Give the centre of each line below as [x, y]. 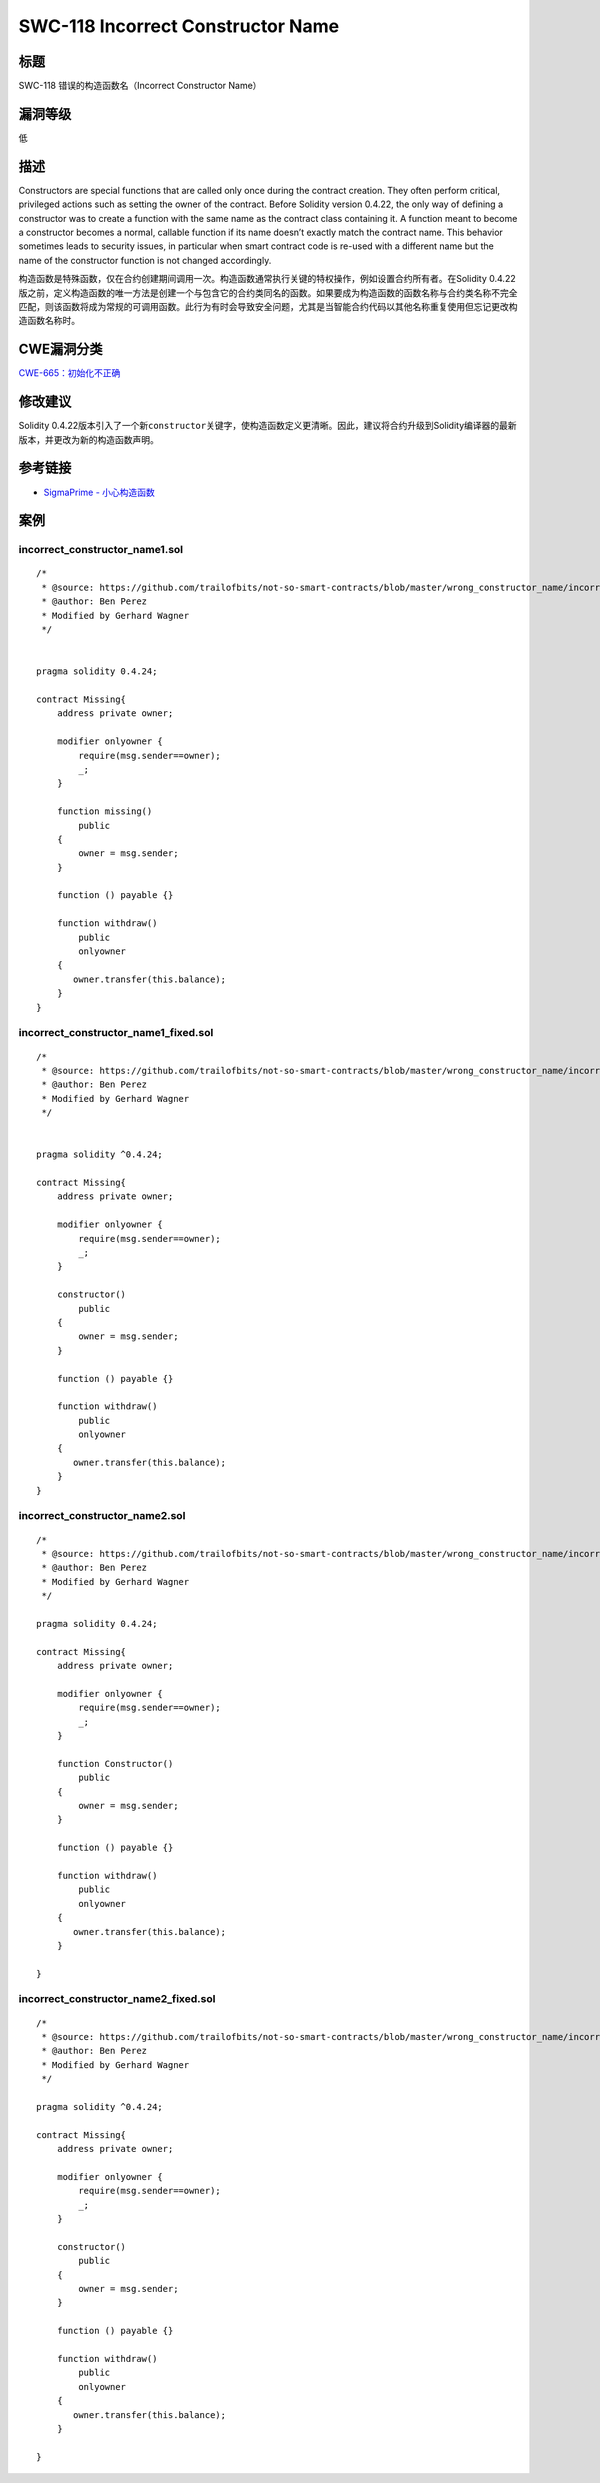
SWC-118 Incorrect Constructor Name [179, 26]
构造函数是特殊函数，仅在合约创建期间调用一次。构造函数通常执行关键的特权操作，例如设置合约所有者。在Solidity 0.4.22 [267, 279]
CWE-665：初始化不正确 [69, 373]
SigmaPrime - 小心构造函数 [99, 492]
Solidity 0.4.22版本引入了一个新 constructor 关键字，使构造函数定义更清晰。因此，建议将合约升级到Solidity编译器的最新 [267, 426]
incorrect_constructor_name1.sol [101, 550]
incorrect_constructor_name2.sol [102, 1516]
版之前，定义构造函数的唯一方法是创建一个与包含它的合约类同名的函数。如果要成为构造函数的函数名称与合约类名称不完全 [268, 292]
